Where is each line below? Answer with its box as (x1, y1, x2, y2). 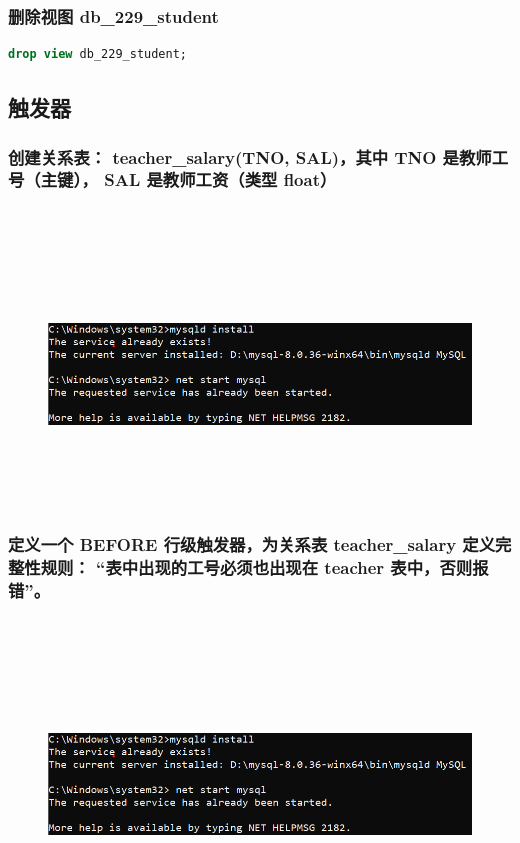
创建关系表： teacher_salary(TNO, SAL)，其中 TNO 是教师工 (8, 144, 509, 169)
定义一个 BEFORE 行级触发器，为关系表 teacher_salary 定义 (8, 532, 496, 557)
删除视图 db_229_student (8, 3, 219, 28)
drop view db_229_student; (8, 47, 187, 62)
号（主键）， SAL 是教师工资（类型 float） (8, 167, 337, 192)
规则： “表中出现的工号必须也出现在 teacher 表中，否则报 (40, 555, 489, 580)
